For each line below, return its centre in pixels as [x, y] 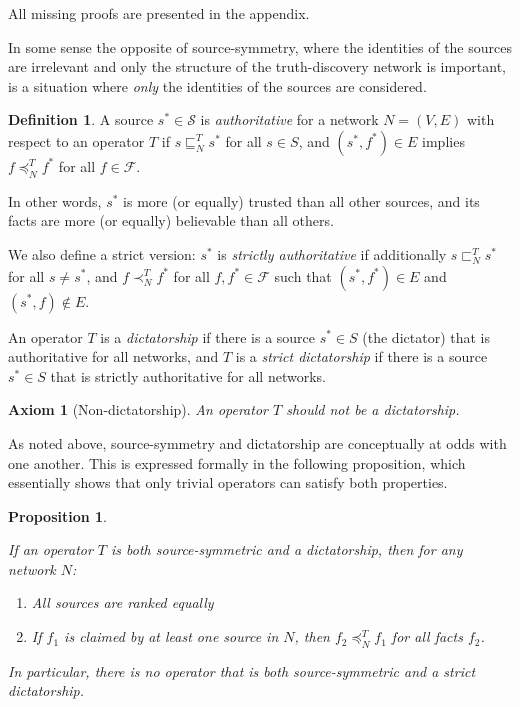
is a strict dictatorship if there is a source [361, 356]
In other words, [55, 200]
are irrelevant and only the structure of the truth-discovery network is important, [257, 66]
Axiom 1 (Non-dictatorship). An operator [138, 409]
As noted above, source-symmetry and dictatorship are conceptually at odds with [257, 442]
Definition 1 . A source [81, 119]
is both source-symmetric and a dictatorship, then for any [287, 549]
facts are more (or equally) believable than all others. [171, 220]
